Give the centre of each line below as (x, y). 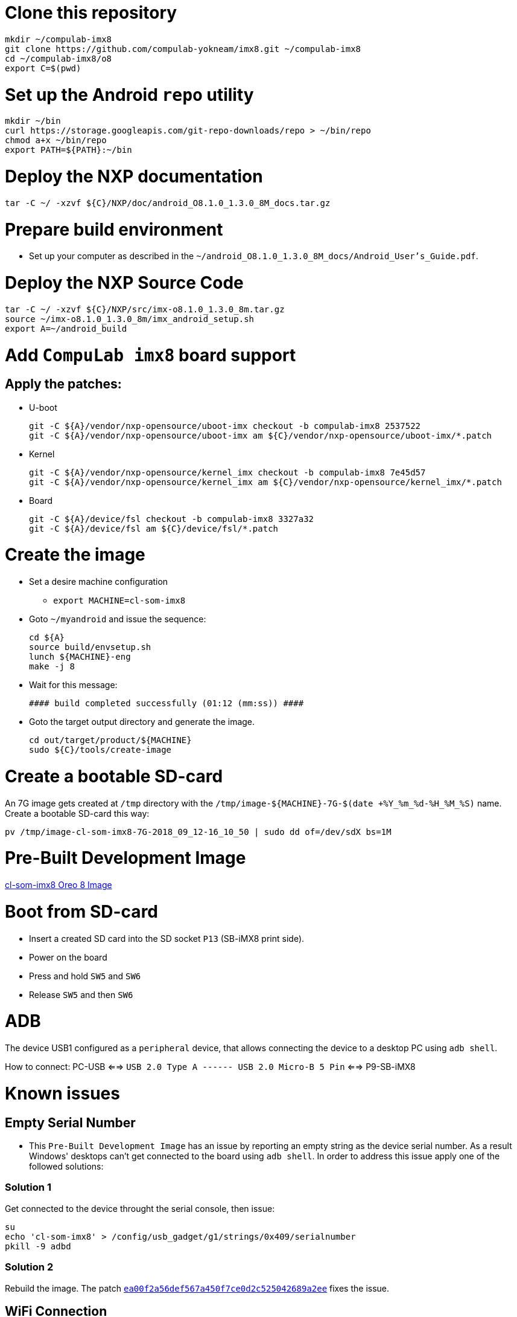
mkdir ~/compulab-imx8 (59, 39)
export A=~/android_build (66, 328)
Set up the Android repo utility (129, 95)
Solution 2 (29, 1267)
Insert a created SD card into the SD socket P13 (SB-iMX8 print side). (167, 938)
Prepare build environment (114, 229)
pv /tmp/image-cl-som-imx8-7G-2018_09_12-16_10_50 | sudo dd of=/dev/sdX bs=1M (198, 832)
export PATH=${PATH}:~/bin (68, 150)
